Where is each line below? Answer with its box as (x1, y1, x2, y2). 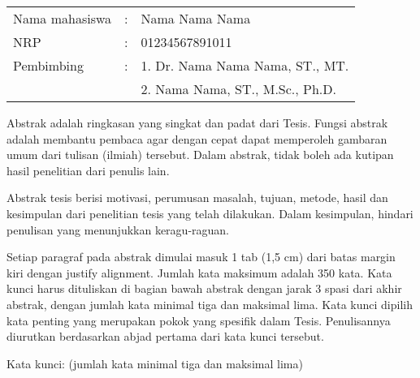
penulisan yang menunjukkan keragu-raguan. (6, 221, 229, 238)
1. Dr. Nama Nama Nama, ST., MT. (141, 56, 349, 75)
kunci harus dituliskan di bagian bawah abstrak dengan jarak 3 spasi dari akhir (6, 280, 402, 297)
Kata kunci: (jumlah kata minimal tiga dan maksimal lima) (6, 354, 303, 372)
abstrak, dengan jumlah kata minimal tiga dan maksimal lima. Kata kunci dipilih (6, 295, 413, 312)
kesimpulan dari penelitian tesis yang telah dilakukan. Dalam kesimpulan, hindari (6, 204, 414, 221)
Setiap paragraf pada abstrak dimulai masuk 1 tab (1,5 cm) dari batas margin (6, 248, 396, 265)
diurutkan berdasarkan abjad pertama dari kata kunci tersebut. (6, 328, 324, 345)
